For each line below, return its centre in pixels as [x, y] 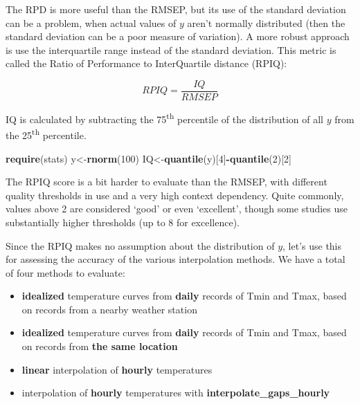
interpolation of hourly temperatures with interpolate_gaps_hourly [176, 393]
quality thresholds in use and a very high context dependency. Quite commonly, [175, 195]
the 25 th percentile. [46, 134]
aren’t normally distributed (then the [266, 22]
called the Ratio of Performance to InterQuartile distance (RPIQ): [146, 63]
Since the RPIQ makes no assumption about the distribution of [140, 245]
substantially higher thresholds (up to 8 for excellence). [123, 222]
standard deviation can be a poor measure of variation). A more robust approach [178, 36]
